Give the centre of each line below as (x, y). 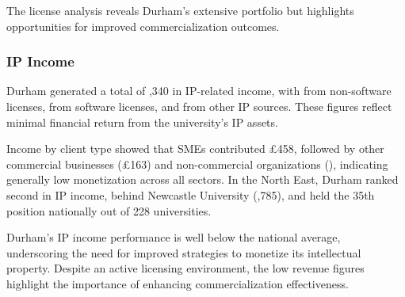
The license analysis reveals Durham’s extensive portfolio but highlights (180, 10)
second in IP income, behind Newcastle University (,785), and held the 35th (191, 194)
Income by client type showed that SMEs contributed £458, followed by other (195, 148)
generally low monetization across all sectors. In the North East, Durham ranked (202, 179)
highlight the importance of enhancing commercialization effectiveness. (178, 283)
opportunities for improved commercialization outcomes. (143, 26)
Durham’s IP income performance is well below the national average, (174, 237)
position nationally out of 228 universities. (109, 210)
